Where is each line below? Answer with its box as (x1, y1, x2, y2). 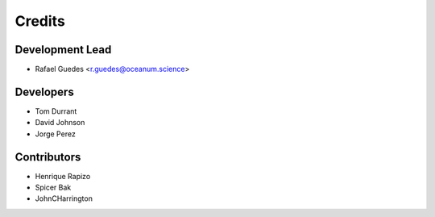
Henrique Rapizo (35, 171, 91, 181)
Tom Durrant (35, 106, 77, 116)
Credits (14, 12, 66, 30)
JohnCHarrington (35, 194, 93, 203)
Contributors (14, 150, 81, 164)
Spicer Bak (35, 182, 72, 193)
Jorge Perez (35, 129, 76, 139)
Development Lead (14, 43, 112, 56)
